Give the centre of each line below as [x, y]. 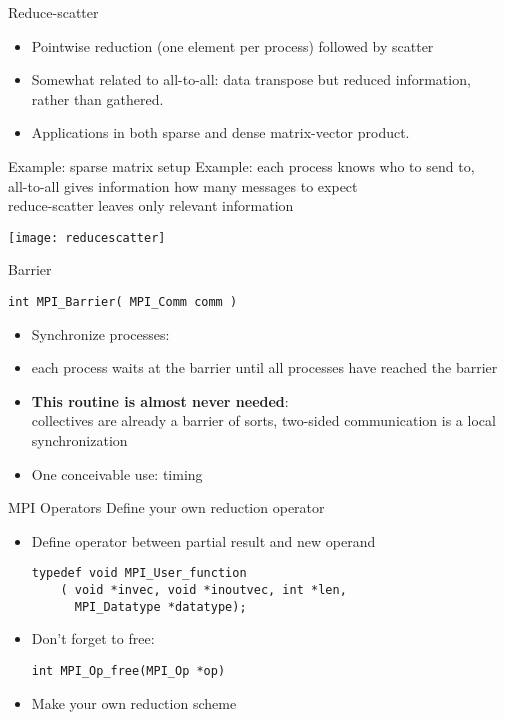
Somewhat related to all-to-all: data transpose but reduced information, [251, 79]
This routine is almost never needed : [160, 400]
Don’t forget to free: [93, 638]
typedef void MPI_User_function [139, 573]
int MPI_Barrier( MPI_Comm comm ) [123, 302]
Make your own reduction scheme [134, 702]
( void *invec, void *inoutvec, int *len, [203, 590]
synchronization [79, 440]
